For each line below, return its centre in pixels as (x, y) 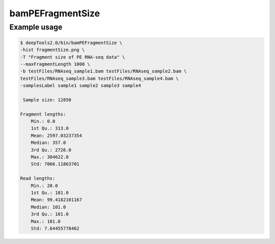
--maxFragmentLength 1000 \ (55, 64)
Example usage (36, 27)
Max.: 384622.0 (50, 157)
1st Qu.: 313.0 (50, 128)
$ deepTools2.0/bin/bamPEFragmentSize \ (71, 43)
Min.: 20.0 (44, 186)
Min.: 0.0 (43, 121)
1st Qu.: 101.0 (50, 193)
